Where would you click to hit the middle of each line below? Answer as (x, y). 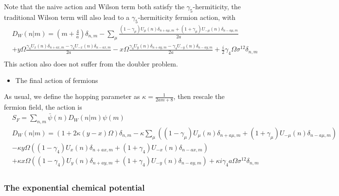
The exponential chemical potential (74, 187)
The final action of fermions (57, 80)
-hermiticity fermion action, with (187, 17)
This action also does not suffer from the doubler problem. (91, 64)
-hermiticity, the (217, 6)
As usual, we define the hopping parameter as (72, 96)
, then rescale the (199, 96)
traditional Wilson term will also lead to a (67, 17)
